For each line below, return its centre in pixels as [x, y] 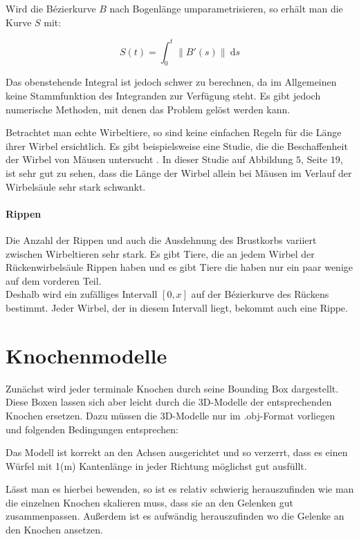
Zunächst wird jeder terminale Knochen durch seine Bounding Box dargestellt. [172, 388]
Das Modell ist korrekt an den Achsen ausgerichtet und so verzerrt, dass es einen [177, 452]
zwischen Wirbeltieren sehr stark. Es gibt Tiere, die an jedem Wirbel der [160, 253]
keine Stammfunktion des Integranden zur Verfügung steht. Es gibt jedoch [163, 96]
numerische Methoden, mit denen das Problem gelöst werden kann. [148, 109]
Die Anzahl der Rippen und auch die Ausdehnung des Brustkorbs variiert [161, 240]
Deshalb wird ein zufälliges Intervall [82, 294]
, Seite [314, 159]
